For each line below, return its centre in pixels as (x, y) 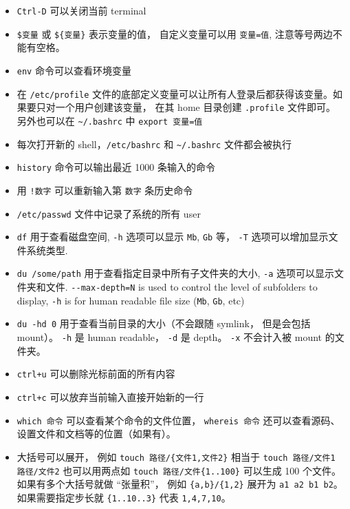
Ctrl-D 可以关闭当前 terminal (81, 10)
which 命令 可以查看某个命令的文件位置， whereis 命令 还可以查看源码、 (178, 420)
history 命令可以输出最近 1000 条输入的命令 (116, 167)
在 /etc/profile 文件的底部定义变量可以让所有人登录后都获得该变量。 (175, 93)
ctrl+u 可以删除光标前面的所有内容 (96, 374)
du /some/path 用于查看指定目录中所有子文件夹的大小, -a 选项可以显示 (176, 273)
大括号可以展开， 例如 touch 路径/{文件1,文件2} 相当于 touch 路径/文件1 (176, 456)
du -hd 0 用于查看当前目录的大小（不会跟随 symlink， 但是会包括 (164, 323)
